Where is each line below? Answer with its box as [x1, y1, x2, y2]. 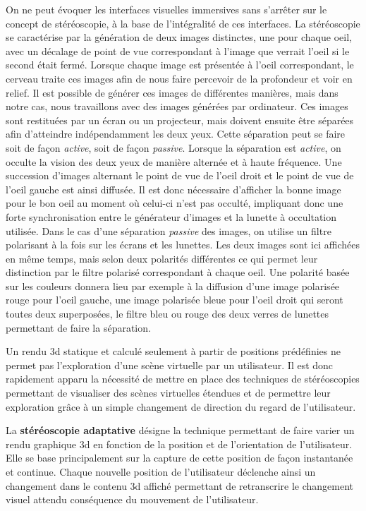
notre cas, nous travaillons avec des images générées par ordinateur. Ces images [6, 99, 348, 114]
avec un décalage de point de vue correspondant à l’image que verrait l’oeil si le [6, 43, 350, 58]
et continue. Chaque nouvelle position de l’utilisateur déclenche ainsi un [6, 464, 316, 479]
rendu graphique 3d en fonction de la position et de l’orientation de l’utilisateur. [6, 436, 353, 451]
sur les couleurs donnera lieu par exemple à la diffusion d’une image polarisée [6, 278, 340, 293]
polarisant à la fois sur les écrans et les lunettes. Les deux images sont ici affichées [6, 237, 360, 252]
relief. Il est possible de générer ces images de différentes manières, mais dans [6, 85, 338, 100]
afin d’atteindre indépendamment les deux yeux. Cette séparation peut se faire [6, 126, 346, 141]
